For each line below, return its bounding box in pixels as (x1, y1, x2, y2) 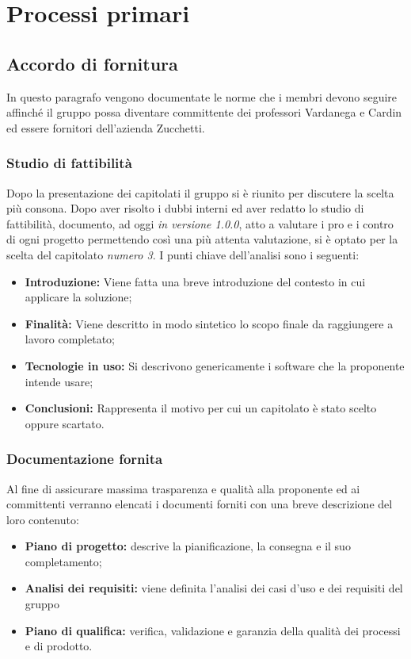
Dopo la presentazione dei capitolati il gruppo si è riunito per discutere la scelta (6, 184, 394, 201)
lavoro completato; (25, 331, 116, 347)
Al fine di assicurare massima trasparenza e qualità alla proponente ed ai (6, 480, 360, 496)
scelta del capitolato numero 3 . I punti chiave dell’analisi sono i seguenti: (6, 246, 360, 262)
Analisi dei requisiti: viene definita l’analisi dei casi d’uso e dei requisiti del (25, 580, 403, 596)
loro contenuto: (6, 511, 79, 527)
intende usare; (25, 373, 93, 389)
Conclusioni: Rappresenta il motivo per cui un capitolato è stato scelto (25, 400, 377, 416)
